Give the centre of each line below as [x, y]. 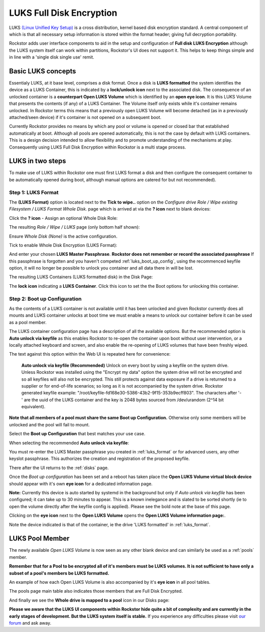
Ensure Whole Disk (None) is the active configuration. [63, 236]
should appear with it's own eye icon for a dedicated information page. [81, 483]
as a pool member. [28, 322]
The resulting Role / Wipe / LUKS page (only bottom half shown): [74, 227]
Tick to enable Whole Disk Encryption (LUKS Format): [63, 245]
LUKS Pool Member [39, 539]
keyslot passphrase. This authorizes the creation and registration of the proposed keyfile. [99, 459]
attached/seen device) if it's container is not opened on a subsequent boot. [85, 117]
